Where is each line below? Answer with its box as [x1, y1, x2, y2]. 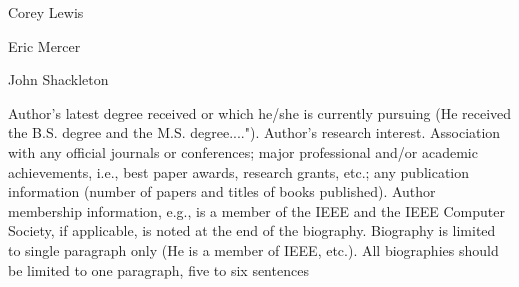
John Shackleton [8, 69, 109, 90]
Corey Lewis [8, 2, 84, 22]
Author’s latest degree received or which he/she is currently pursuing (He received [8, 102, 512, 123]
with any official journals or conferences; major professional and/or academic [8, 141, 478, 162]
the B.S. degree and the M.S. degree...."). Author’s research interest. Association [8, 122, 501, 143]
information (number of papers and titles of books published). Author [8, 181, 436, 202]
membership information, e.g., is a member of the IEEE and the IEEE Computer [8, 200, 505, 221]
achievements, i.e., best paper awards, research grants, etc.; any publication [8, 161, 470, 182]
